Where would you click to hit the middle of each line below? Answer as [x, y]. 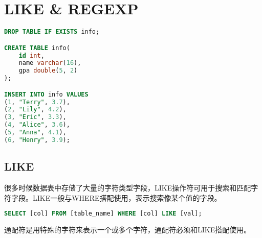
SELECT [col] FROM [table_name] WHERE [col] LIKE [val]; [103, 214]
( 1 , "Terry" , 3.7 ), [37, 102]
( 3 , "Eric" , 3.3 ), [35, 117]
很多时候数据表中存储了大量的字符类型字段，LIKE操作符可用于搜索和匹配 [128, 188]
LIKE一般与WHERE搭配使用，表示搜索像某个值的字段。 [127, 197]
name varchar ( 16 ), [50, 63]
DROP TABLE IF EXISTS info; [52, 32]
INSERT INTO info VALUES [46, 94]
